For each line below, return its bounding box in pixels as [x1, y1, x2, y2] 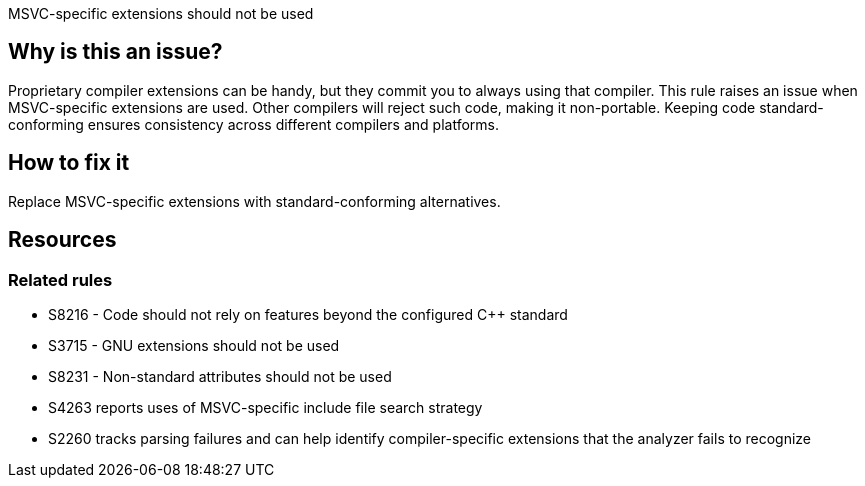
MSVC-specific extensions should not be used [8, 5, 314, 22]
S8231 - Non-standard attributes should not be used [48, 367, 392, 385]
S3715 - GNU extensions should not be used [48, 336, 340, 354]
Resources [8, 227, 117, 253]
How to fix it [8, 150, 130, 176]
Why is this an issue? [8, 39, 223, 65]
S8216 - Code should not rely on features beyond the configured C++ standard [48, 305, 568, 323]
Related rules [8, 269, 113, 290]
